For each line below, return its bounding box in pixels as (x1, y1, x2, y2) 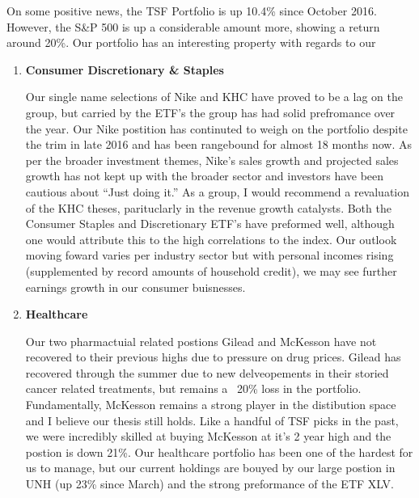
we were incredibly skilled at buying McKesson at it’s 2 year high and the (25, 428, 391, 445)
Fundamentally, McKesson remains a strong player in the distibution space (25, 396, 396, 413)
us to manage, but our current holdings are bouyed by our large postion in (25, 459, 396, 476)
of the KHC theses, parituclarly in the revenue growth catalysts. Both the (25, 199, 391, 216)
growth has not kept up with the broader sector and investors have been (25, 167, 384, 184)
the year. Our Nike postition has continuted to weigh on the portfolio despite (25, 120, 408, 137)
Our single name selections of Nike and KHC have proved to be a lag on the (25, 88, 403, 105)
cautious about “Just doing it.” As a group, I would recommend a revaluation (25, 183, 410, 200)
